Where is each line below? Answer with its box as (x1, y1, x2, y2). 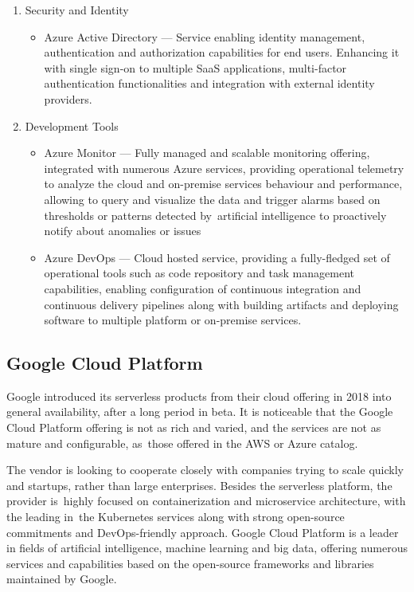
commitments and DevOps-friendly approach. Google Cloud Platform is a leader (6, 523, 399, 540)
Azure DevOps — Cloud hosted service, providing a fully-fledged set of (44, 249, 390, 265)
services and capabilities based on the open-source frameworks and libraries (6, 555, 374, 571)
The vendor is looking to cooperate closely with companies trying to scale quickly (6, 461, 404, 478)
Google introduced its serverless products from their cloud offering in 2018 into (6, 387, 392, 404)
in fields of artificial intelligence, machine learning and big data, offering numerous (6, 539, 408, 556)
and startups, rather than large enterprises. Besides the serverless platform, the (6, 476, 393, 493)
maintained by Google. (6, 570, 117, 587)
